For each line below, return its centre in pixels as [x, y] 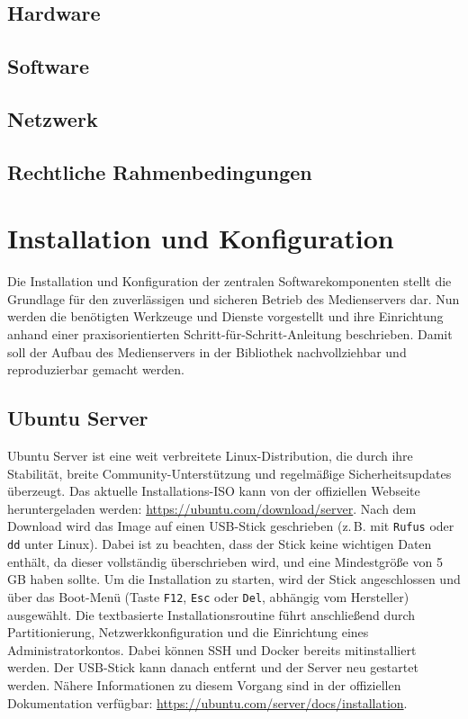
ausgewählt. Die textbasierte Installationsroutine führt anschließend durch [211, 614]
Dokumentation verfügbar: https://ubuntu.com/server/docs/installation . [207, 702]
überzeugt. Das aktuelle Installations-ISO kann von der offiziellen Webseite [214, 491]
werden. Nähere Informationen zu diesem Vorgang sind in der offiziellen [204, 684]
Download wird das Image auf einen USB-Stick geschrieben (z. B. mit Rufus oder [231, 526]
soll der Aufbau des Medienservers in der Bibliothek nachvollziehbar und [207, 351]
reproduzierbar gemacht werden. [96, 369]
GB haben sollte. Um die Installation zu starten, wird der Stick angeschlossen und [234, 579]
